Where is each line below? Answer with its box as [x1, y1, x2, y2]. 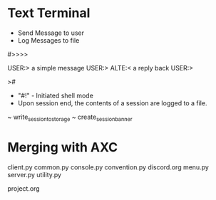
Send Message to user [17, 28, 84, 37]
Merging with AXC [7, 139, 118, 155]
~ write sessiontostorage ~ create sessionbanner [7, 112, 133, 122]
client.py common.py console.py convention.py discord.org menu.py [7, 162, 209, 172]
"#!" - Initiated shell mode [17, 91, 94, 100]
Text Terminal [7, 5, 91, 21]
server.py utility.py [7, 170, 62, 179]
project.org [7, 184, 41, 193]
